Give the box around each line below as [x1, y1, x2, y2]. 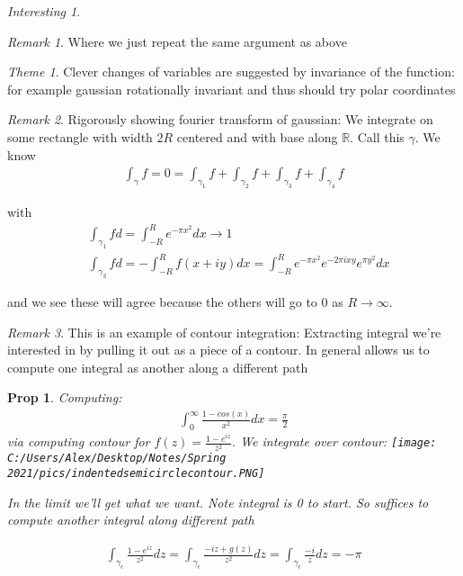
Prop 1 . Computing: [7, 388, 122, 407]
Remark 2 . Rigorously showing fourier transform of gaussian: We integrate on [7, 110, 433, 129]
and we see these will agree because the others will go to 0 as [7, 292, 343, 311]
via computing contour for [7, 432, 150, 451]
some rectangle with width [7, 127, 153, 146]
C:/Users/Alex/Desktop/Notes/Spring [7, 452, 227, 465]
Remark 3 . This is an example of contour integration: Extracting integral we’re [7, 322, 441, 341]
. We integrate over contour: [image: [231, 432, 437, 451]
